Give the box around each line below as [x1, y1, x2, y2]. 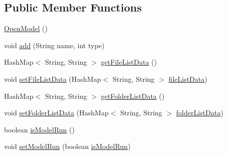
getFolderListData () [101, 90, 165, 101]
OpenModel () [4, 23, 48, 34]
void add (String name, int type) [4, 40, 104, 50]
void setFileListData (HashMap [4, 73, 101, 84]
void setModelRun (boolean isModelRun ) [4, 141, 131, 151]
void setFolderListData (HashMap [4, 107, 109, 118]
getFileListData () [101, 57, 157, 67]
